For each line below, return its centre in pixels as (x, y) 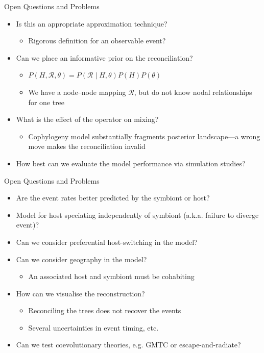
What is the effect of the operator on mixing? (87, 119)
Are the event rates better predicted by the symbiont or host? (113, 198)
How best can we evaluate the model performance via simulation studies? (131, 163)
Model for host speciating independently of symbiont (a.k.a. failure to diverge (137, 215)
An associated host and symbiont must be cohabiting (111, 276)
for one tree (46, 102)
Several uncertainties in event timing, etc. (93, 327)
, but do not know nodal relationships (193, 92)
